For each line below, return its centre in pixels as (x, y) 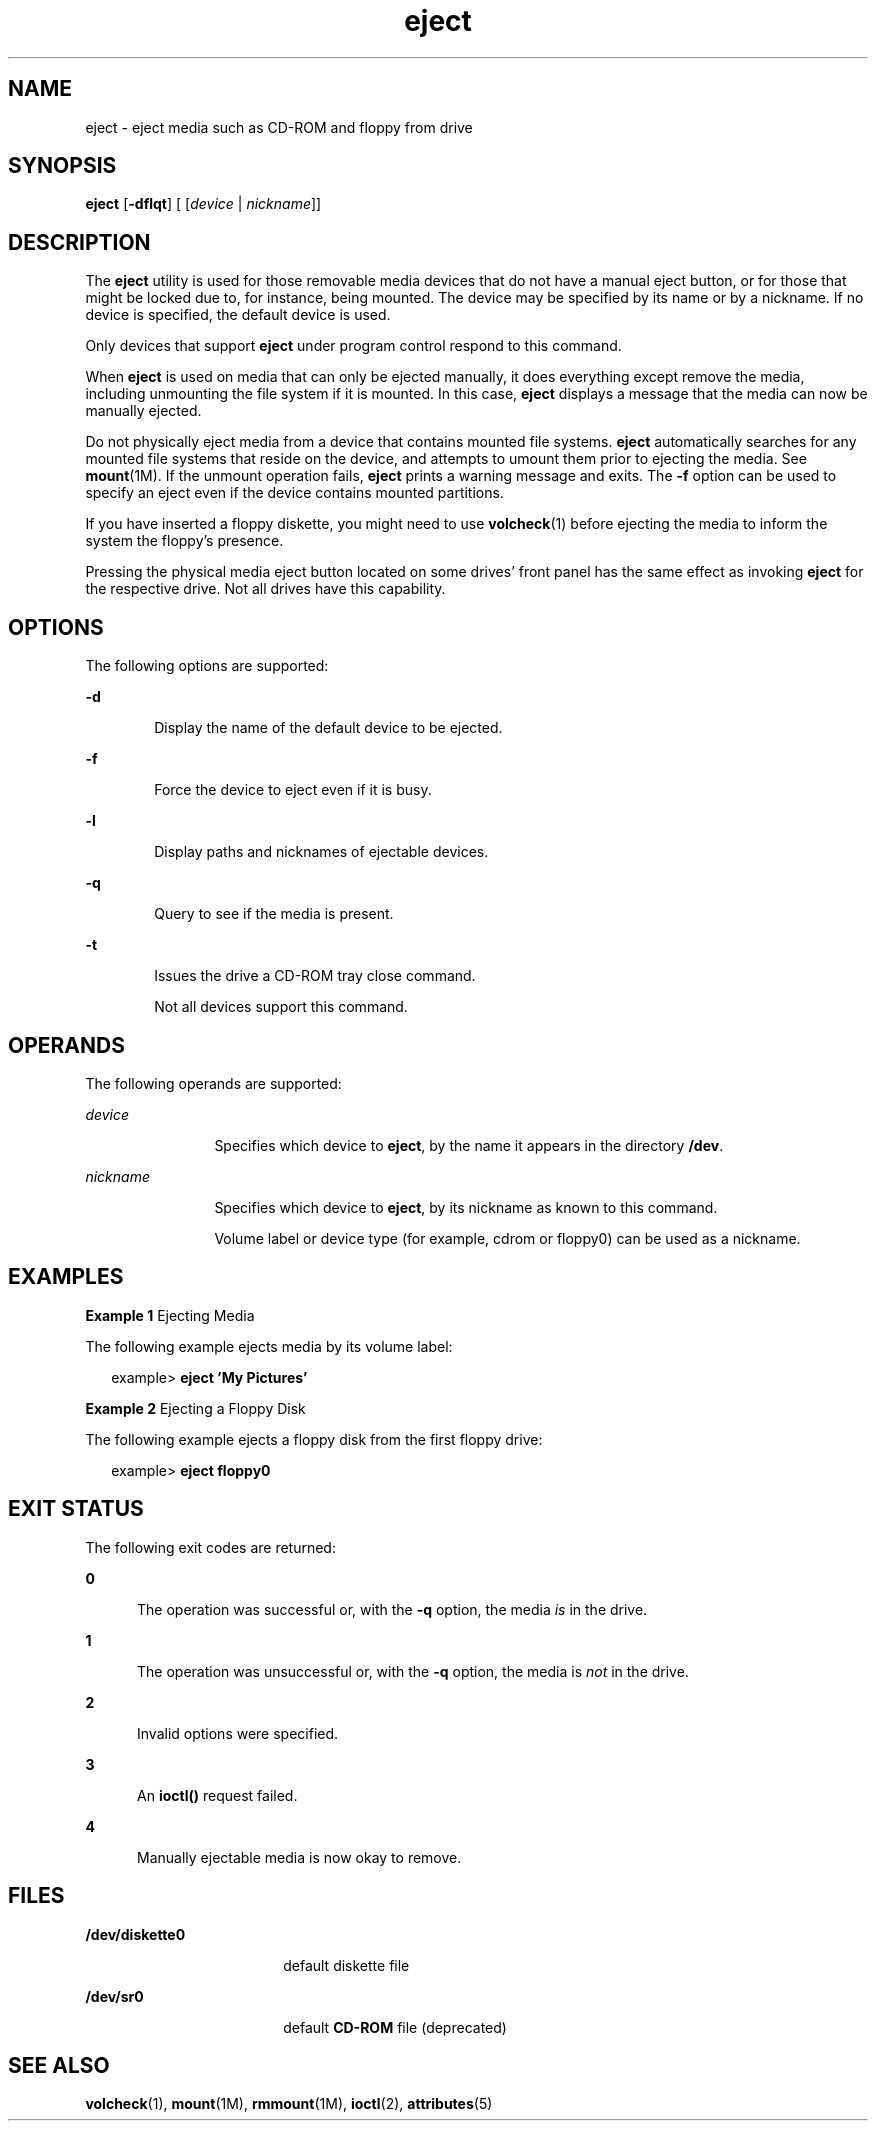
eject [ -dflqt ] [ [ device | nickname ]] (203, 204)
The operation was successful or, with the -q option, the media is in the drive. (392, 1609)
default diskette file (346, 1965)
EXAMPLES (66, 1277)
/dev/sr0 (114, 1996)
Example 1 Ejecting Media (170, 1315)
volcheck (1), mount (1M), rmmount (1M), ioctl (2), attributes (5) (289, 2104)
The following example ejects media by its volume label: (269, 1346)
